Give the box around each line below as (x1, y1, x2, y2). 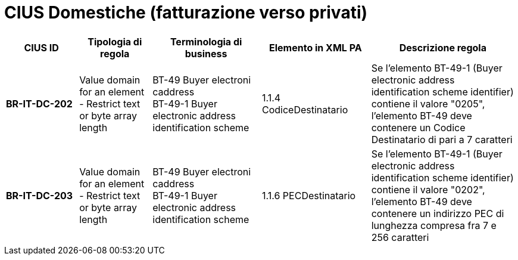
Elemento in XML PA (269, 41, 362, 54)
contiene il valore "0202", (371, 183, 485, 196)
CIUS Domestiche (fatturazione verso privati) (4, 2, 368, 23)
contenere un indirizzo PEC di (371, 207, 504, 219)
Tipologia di (88, 35, 142, 48)
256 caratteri (371, 231, 429, 243)
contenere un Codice (371, 121, 466, 134)
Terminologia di (170, 35, 242, 48)
